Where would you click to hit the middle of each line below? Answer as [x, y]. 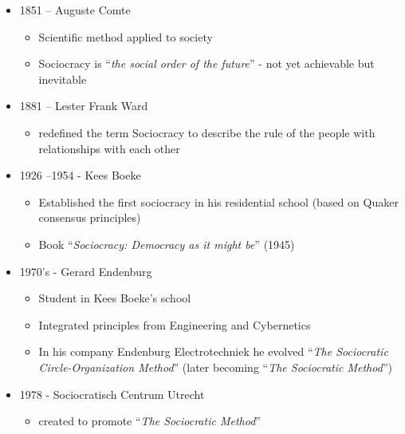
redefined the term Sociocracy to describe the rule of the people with [207, 132]
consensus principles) [90, 217]
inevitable [63, 79]
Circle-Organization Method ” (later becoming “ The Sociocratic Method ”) [215, 367]
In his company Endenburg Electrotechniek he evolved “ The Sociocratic [213, 351]
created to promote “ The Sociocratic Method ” [149, 421]
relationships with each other [109, 148]
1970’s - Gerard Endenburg [86, 271]
